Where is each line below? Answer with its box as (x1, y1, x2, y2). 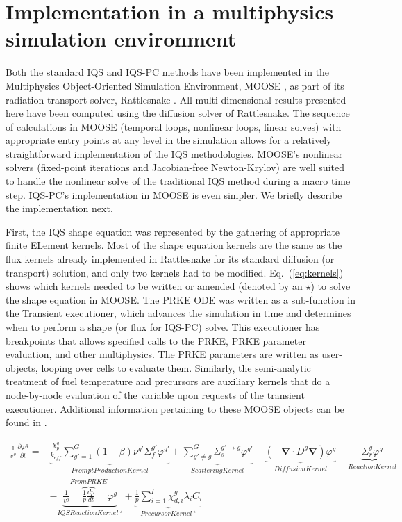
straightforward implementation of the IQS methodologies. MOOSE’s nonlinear (6, 146, 343, 161)
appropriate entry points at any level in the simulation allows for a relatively (6, 133, 332, 147)
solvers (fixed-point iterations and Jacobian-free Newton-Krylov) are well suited (6, 160, 344, 174)
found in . (6, 415, 47, 430)
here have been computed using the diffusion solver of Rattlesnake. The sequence (6, 106, 350, 120)
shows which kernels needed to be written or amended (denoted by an (6, 279, 303, 293)
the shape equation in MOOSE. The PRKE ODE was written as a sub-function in (6, 292, 355, 307)
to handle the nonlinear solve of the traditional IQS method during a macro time (6, 174, 351, 188)
